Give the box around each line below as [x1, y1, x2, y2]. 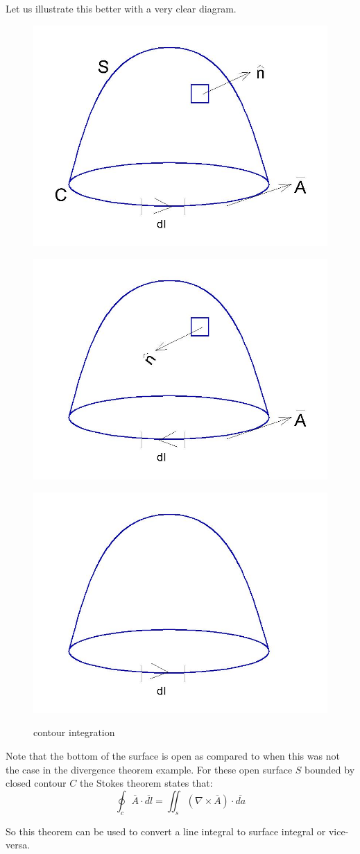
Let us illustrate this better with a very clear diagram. [6, 1, 237, 15]
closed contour [6, 776, 67, 790]
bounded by [305, 762, 355, 776]
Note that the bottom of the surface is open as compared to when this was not [6, 748, 340, 762]
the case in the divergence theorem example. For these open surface [6, 762, 293, 776]
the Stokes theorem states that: [79, 776, 213, 790]
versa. [6, 837, 31, 852]
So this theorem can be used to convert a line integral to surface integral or [6, 823, 326, 838]
